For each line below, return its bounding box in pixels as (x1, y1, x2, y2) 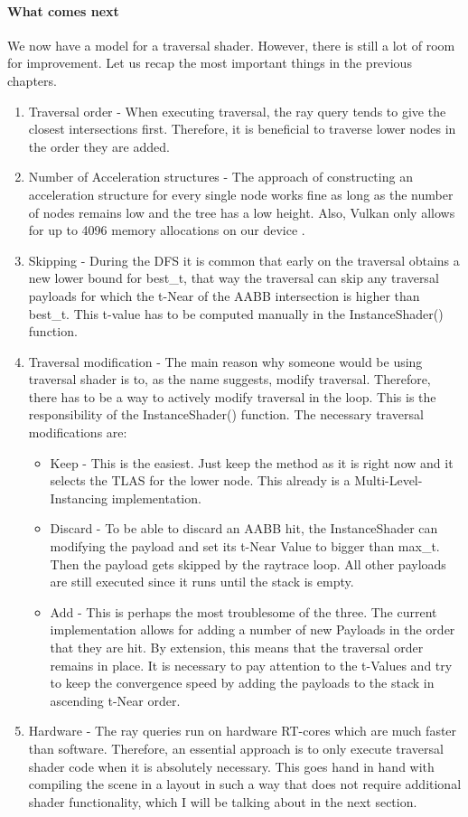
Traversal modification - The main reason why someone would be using (28, 352, 423, 371)
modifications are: (28, 423, 127, 442)
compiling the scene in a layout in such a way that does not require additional (28, 775, 462, 794)
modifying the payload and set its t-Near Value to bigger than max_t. (50, 537, 440, 556)
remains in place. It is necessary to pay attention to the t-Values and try (50, 655, 453, 674)
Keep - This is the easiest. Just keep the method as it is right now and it (50, 453, 454, 472)
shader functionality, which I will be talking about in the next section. (28, 792, 417, 811)
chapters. (7, 70, 57, 89)
